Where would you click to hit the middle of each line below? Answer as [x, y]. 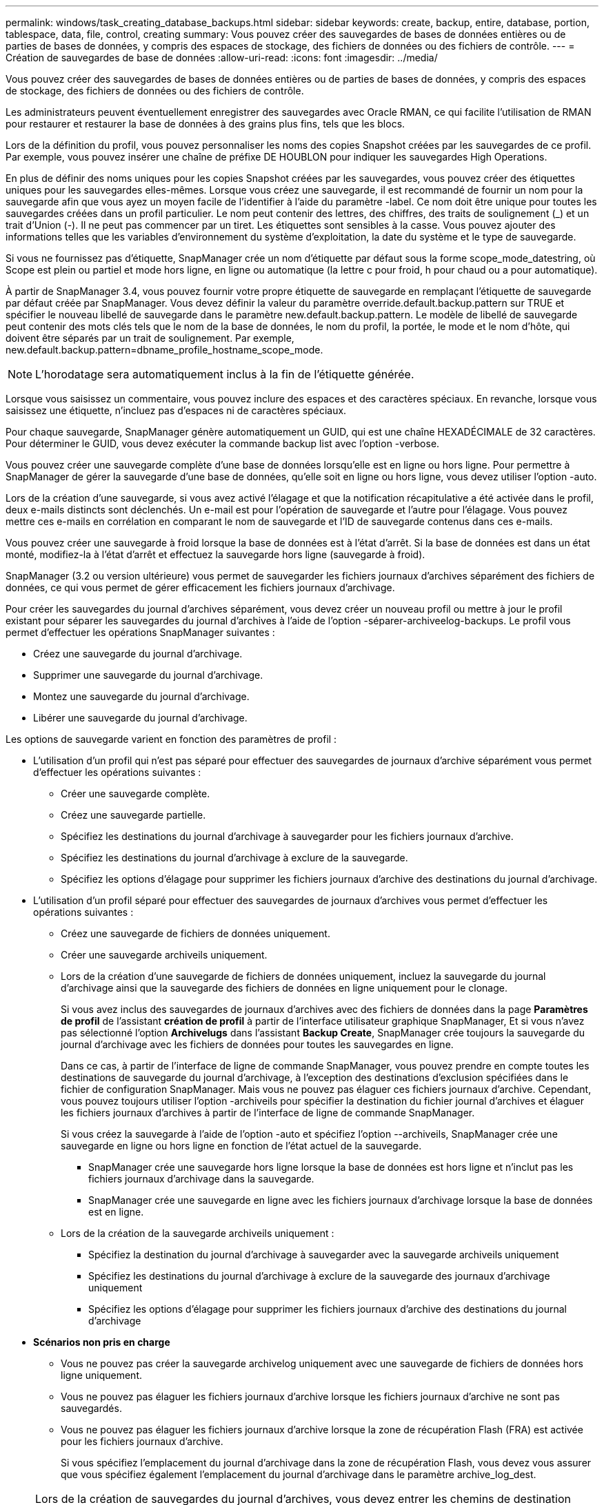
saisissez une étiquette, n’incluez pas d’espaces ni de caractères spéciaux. [176, 410]
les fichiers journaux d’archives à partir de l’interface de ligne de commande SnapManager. [268, 1113]
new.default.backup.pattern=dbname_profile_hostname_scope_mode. [164, 350]
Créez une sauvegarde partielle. [133, 815]
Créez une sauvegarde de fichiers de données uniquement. [195, 933]
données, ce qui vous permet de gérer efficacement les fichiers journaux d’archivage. [200, 587]
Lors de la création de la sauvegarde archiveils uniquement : [198, 1233]
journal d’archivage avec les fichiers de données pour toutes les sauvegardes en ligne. [257, 1044]
